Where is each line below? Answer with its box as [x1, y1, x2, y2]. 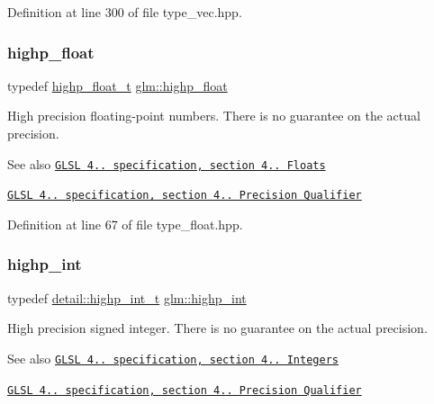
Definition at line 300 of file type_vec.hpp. [7, 3, 242, 21]
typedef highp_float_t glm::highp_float [7, 76, 228, 94]
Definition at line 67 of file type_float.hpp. [7, 214, 243, 233]
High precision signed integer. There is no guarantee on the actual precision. [7, 319, 428, 337]
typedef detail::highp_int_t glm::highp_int [7, 288, 247, 307]
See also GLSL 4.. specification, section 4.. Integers [7, 348, 339, 367]
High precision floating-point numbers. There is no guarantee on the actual [7, 106, 420, 125]
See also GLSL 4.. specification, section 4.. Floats [7, 154, 326, 173]
